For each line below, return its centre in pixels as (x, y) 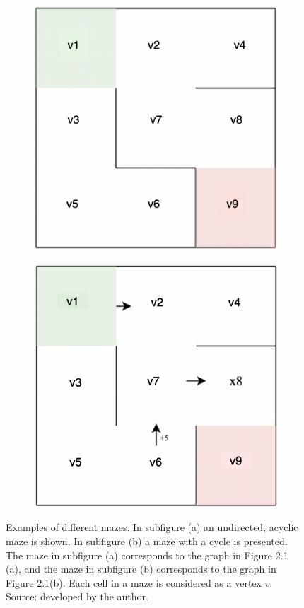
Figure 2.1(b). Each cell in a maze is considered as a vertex (134, 582)
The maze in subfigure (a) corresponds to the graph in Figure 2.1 (147, 555)
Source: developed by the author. (77, 596)
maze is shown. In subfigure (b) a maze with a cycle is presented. (147, 540)
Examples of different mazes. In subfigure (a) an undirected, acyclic (152, 527)
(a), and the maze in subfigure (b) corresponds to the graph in (141, 569)
